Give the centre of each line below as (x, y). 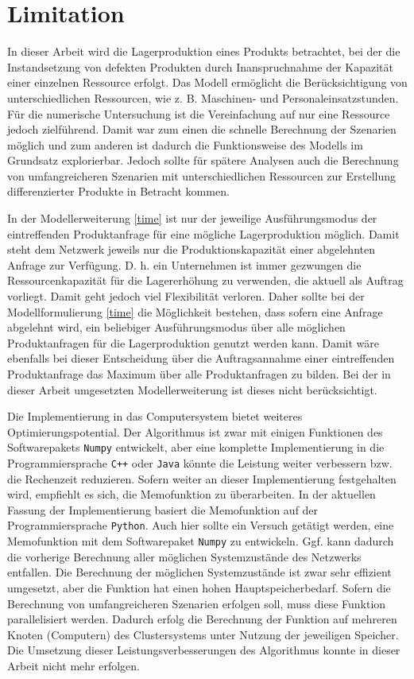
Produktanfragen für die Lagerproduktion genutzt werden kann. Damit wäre (193, 342)
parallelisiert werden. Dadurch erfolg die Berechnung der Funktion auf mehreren (202, 619)
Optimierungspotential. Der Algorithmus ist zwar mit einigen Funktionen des (195, 431)
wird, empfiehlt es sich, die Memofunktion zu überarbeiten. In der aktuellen (192, 494)
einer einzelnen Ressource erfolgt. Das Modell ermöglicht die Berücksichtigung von (207, 82)
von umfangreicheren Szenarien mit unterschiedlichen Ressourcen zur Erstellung (202, 175)
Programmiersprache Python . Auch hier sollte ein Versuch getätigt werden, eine (201, 525)
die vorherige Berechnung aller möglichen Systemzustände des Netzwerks (184, 556)
